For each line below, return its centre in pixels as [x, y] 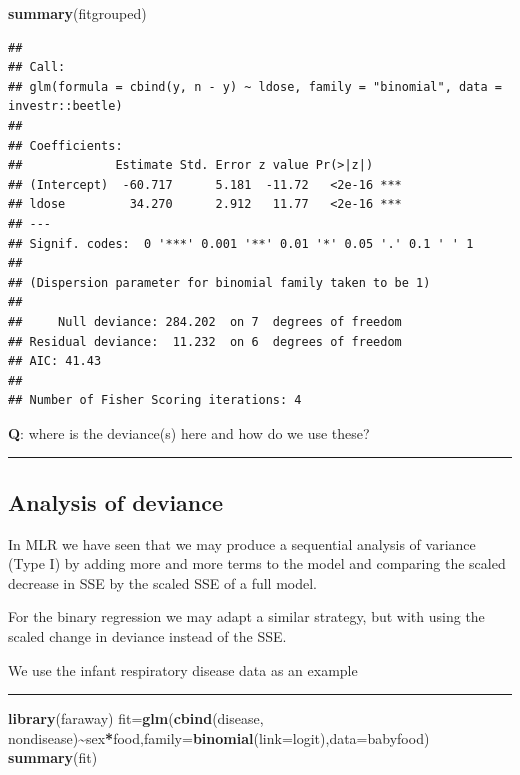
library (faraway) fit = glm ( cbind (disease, [136, 718]
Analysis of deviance [116, 501]
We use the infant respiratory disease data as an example [183, 669]
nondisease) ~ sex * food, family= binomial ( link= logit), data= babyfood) [219, 737]
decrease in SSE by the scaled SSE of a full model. [162, 582]
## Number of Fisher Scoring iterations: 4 [155, 400]
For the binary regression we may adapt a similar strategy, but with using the [246, 616]
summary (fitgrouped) [77, 13]
